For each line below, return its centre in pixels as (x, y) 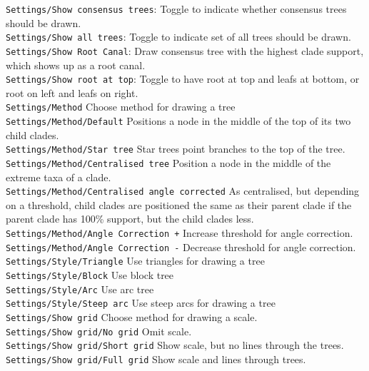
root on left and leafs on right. (72, 92)
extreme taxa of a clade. (59, 177)
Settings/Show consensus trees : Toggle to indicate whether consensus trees (176, 9)
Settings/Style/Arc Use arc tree (80, 289)
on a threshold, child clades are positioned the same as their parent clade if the (179, 204)
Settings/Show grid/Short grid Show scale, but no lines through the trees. (175, 345)
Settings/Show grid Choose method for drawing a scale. (132, 317)
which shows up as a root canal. (76, 65)
